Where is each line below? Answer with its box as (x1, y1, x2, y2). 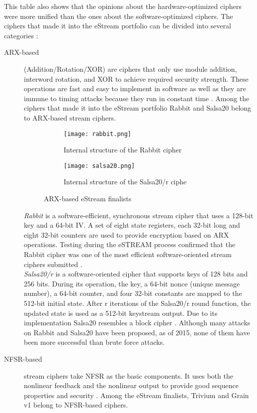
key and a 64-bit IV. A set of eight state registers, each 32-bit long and (24, 220, 240, 230)
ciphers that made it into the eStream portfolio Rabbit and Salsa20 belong (24, 103, 252, 113)
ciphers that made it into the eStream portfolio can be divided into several (4, 20, 231, 31)
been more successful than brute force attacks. (24, 337, 165, 347)
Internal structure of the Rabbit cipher (64, 144, 182, 155)
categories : (4, 30, 38, 40)
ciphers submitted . (24, 259, 83, 269)
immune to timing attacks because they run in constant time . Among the (24, 93, 250, 103)
